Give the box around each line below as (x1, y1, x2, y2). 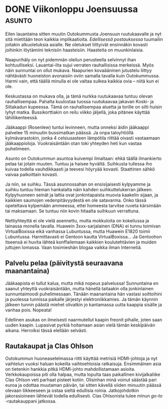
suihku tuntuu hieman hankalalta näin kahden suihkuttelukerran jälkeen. (5, 186, 153, 192)
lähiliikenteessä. (5, 114, 39, 120)
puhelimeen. (5, 145, 31, 151)
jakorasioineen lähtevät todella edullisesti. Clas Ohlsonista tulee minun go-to (5, 392, 163, 398)
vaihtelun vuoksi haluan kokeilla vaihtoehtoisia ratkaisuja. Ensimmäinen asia (5, 361, 161, 367)
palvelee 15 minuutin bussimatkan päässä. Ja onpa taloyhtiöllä (5, 129, 134, 135)
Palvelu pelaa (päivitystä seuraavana (5, 259, 123, 268)
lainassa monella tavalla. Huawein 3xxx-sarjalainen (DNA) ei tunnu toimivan (5, 223, 161, 229)
